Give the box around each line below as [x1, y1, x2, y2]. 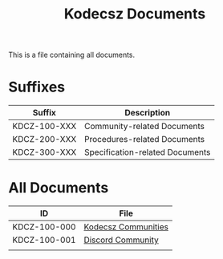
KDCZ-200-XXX [12, 134, 77, 145]
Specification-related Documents [83, 147, 211, 158]
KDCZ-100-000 [12, 221, 76, 233]
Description [124, 107, 171, 119]
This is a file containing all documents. [8, 50, 136, 60]
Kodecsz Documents [63, 5, 206, 23]
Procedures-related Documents [83, 134, 205, 145]
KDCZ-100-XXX [12, 121, 77, 132]
